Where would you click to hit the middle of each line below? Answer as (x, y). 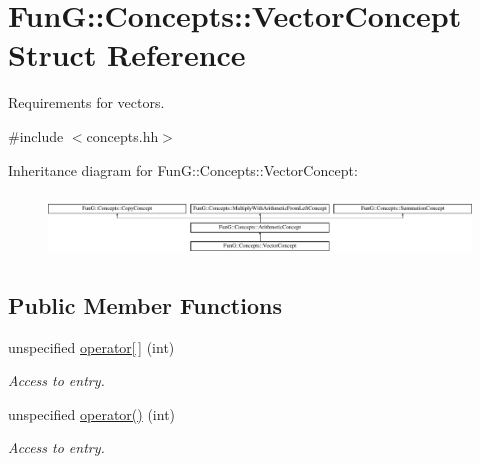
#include (36, 135)
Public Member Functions (145, 304)
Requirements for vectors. (86, 102)
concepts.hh (122, 135)
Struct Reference (127, 54)
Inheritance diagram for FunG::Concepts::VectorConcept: (183, 169)
